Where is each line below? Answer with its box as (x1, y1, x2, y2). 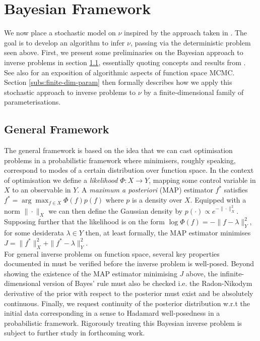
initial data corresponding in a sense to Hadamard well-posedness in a (4, 308, 220, 318)
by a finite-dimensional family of (144, 86, 244, 97)
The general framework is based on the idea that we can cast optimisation (4, 145, 233, 156)
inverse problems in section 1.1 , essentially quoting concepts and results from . (4, 57, 246, 67)
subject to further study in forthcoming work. (4, 327, 145, 338)
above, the (186, 268, 218, 278)
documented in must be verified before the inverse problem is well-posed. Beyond (4, 258, 254, 269)
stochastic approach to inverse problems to (4, 86, 136, 97)
